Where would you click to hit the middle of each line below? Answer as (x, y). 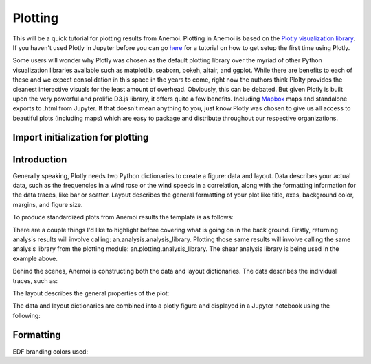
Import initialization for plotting (81, 137)
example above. (35, 258)
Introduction (40, 159)
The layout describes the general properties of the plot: (91, 293)
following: (26, 315)
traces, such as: (35, 280)
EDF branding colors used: (50, 351)
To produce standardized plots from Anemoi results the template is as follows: (123, 217)
